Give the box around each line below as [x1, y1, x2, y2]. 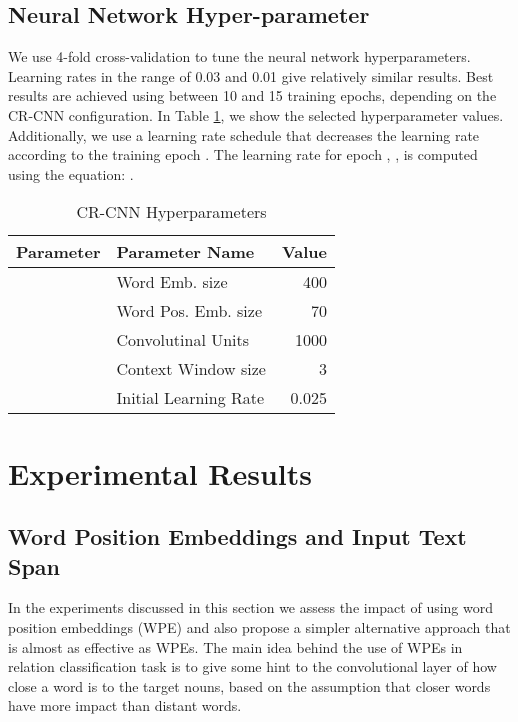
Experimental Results [8, 452, 312, 493]
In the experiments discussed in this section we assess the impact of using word [8, 597, 494, 618]
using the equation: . [8, 163, 134, 184]
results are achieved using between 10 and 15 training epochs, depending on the [8, 85, 497, 106]
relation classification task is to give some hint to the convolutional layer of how [8, 656, 497, 677]
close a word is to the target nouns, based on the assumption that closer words [8, 675, 491, 696]
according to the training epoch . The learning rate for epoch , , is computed [8, 144, 478, 165]
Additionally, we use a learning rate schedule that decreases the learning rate [8, 124, 480, 145]
